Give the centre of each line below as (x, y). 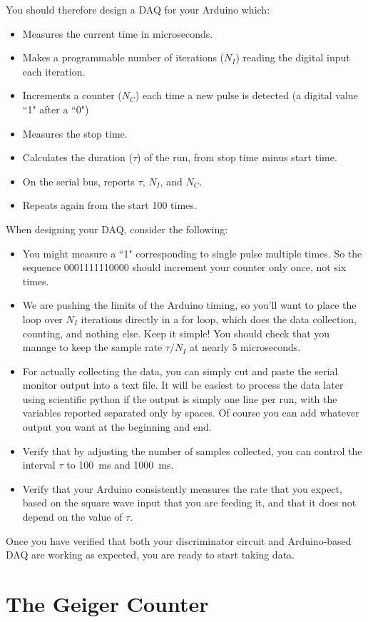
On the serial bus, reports (78, 181)
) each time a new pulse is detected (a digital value (246, 95)
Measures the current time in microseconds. (118, 33)
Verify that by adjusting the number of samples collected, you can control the (192, 450)
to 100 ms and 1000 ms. (120, 465)
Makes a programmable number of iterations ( (123, 57)
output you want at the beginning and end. (117, 427)
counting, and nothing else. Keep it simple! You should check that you (176, 333)
